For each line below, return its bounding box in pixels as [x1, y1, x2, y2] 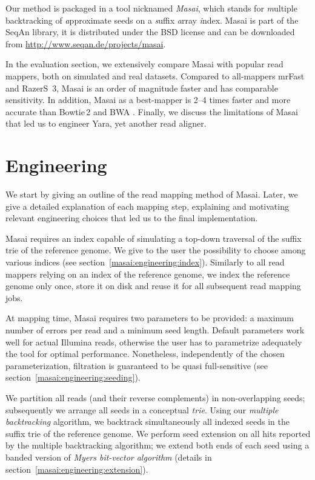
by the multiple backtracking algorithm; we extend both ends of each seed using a [5, 439, 310, 452]
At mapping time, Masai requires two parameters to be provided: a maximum [5, 312, 294, 324]
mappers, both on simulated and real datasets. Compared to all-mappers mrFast [5, 69, 305, 82]
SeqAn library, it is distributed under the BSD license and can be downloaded [5, 25, 295, 38]
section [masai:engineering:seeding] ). [5, 371, 141, 384]
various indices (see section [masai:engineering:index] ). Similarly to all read [5, 256, 285, 268]
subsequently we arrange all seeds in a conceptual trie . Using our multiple [5, 403, 279, 416]
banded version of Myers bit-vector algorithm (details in [5, 450, 212, 463]
